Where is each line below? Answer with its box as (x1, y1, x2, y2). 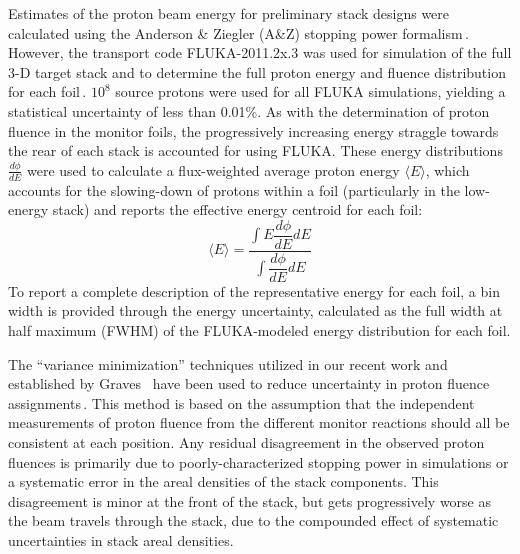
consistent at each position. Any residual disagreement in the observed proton (8, 431, 485, 452)
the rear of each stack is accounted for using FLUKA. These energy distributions (8, 140, 503, 161)
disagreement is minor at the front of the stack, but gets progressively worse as (8, 490, 492, 511)
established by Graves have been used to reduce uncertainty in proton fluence (8, 373, 490, 394)
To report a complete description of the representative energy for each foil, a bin (8, 280, 500, 301)
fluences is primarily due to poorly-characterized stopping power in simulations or (8, 451, 509, 472)
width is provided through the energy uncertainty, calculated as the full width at (8, 300, 503, 321)
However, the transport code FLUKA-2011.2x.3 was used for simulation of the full (8, 42, 512, 63)
